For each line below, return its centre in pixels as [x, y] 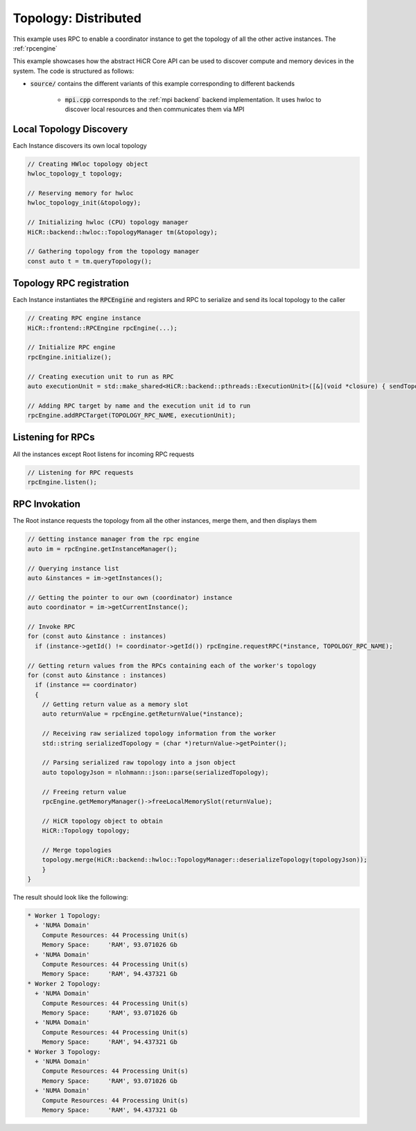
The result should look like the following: [70, 897]
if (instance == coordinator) [86, 685]
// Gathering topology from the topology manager [113, 251]
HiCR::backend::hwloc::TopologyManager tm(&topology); [122, 232]
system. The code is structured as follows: [73, 71]
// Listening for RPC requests [81, 472]
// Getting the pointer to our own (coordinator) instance [130, 597]
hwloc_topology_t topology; [75, 174]
